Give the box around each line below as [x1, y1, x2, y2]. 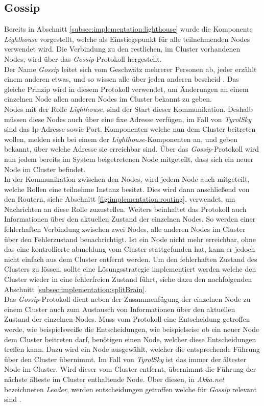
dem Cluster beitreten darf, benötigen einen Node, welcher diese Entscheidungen [4, 333, 256, 344]
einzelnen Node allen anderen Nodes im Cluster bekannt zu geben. [4, 93, 212, 104]
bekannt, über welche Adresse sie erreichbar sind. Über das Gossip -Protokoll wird [4, 144, 259, 154]
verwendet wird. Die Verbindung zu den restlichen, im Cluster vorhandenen [4, 43, 241, 54]
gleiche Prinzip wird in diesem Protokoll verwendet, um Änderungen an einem [4, 83, 249, 94]
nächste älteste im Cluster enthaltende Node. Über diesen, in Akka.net [4, 373, 224, 384]
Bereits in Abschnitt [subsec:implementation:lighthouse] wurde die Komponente [4, 23, 253, 34]
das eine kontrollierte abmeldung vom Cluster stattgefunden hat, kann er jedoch [4, 244, 255, 254]
